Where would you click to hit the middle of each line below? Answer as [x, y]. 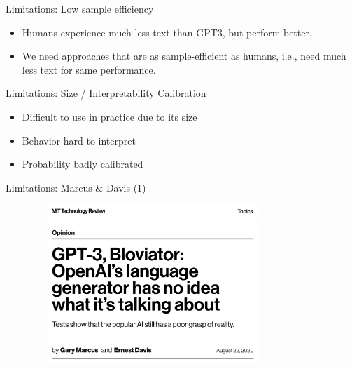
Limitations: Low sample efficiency [80, 8]
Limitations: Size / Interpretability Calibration [106, 93]
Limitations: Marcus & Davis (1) [76, 187]
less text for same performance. [89, 69]
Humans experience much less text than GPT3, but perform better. [167, 32]
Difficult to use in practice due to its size [110, 116]
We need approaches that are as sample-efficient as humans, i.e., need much [184, 56]
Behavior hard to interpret [79, 140]
